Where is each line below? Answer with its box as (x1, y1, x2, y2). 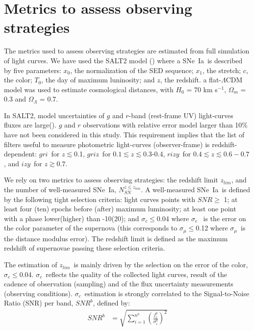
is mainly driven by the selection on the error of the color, (74, 259, 248, 270)
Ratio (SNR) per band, (4, 298, 74, 308)
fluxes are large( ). (4, 120, 57, 130)
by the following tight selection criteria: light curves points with (4, 194, 196, 204)
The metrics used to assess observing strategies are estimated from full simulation (4, 46, 250, 56)
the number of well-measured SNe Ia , (4, 184, 117, 195)
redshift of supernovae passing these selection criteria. (4, 243, 165, 253)
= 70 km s (186, 84, 218, 94)
